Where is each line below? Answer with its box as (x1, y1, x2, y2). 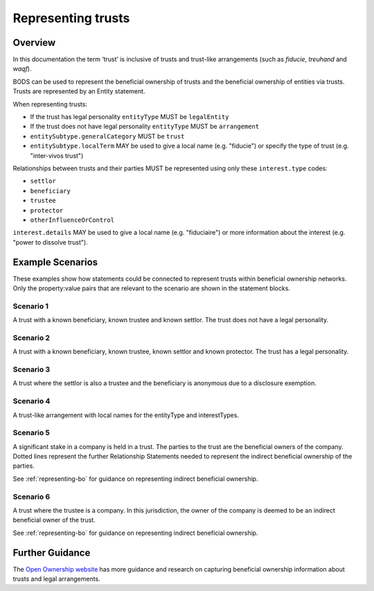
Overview (12, 37, 56, 48)
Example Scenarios (12, 256, 98, 268)
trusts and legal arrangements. (12, 575, 100, 583)
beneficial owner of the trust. (12, 516, 96, 524)
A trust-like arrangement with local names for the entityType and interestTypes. (12, 411, 239, 419)
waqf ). (12, 64, 32, 73)
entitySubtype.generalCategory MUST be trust (30, 132, 185, 140)
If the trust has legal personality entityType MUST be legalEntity (30, 113, 229, 121)
